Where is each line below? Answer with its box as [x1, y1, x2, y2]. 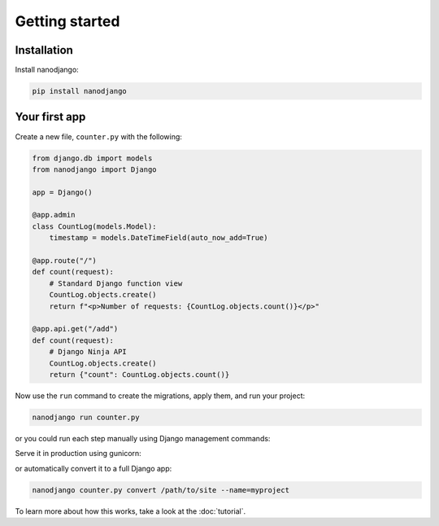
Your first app [15, 110, 86, 124]
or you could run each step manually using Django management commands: [15, 433, 271, 443]
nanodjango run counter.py [32, 412, 140, 422]
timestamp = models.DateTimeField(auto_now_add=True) [49, 233, 268, 243]
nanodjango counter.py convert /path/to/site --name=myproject [32, 485, 290, 494]
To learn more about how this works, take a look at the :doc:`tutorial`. [15, 506, 246, 516]
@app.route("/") [32, 256, 98, 265]
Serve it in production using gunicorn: [15, 449, 141, 458]
